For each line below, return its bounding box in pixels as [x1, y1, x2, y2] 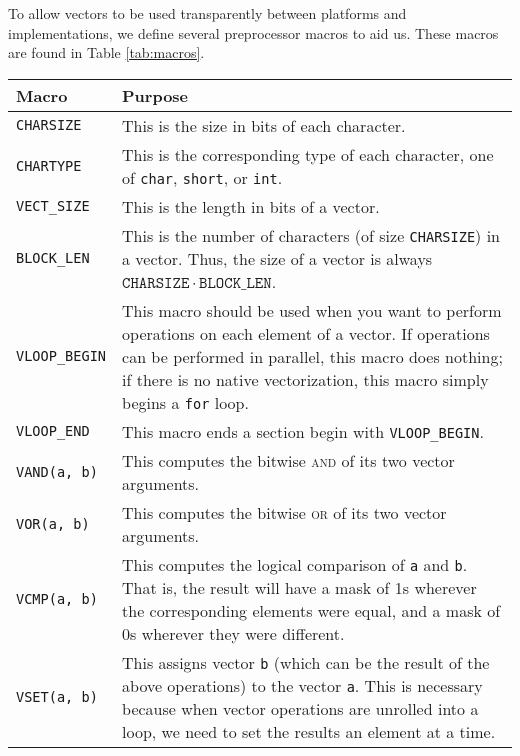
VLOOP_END [16, 423, 90, 440]
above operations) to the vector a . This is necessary [122, 673, 483, 697]
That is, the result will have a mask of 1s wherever [122, 575, 477, 599]
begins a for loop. [122, 390, 249, 414]
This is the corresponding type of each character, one [122, 142, 494, 166]
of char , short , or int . [122, 165, 283, 189]
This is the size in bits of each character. [122, 113, 406, 137]
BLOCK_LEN [16, 250, 90, 267]
